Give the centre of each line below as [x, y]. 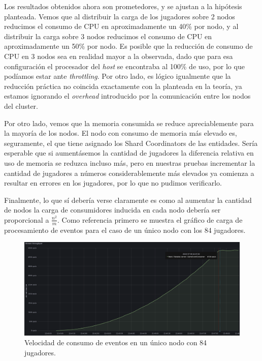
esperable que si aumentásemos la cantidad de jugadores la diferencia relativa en [129, 153]
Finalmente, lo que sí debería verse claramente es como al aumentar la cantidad [128, 200]
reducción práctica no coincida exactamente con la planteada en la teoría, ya [123, 86]
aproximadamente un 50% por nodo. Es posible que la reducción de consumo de [128, 46]
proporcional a [27, 219]
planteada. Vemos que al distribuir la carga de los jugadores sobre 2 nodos [120, 16]
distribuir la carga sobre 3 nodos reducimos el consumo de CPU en [108, 36]
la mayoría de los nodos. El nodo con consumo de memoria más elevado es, [121, 133]
